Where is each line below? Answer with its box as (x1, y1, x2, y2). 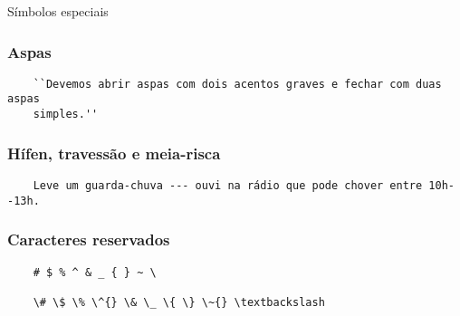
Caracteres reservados (7, 228, 170, 251)
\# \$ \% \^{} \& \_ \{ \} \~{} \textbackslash (33, 295, 325, 309)
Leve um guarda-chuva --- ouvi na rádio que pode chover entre (33, 179, 423, 192)
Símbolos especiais (7, 2, 109, 20)
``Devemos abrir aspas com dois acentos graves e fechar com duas (33, 77, 442, 91)
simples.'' (33, 108, 99, 121)
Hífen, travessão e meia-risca (7, 141, 221, 164)
